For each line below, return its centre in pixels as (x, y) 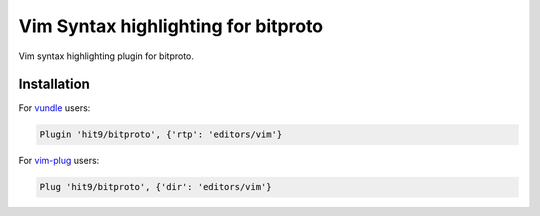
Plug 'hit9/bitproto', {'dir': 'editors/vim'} (155, 187)
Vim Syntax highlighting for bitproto (171, 26)
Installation (54, 84)
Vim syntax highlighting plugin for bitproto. (106, 56)
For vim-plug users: (59, 161)
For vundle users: (54, 108)
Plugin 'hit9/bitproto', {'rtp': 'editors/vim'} (161, 134)
